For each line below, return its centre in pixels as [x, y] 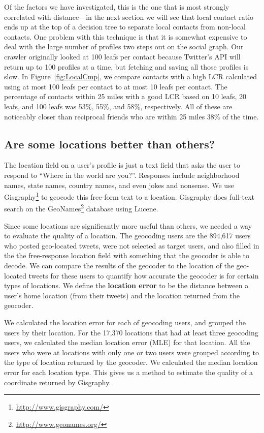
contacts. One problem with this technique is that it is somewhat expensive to [126, 36]
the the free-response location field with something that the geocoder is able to [127, 255]
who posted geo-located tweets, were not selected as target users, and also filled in [132, 245]
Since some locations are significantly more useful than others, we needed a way [128, 225]
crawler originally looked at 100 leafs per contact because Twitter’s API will [122, 56]
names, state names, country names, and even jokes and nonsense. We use [119, 185]
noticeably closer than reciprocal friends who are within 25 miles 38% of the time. [131, 116]
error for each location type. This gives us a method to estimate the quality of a [129, 372]
